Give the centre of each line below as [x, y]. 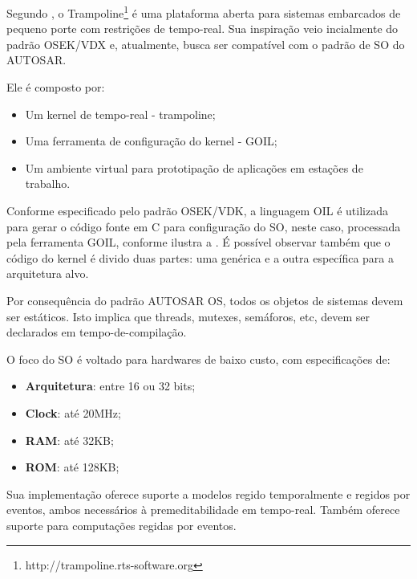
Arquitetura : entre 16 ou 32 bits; [110, 386]
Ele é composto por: [56, 87]
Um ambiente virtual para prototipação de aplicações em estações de [194, 167]
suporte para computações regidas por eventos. [121, 525]
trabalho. [48, 183]
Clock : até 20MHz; [73, 412]
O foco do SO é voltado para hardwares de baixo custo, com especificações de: [198, 359]
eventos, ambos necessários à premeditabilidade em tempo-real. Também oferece [203, 510]
